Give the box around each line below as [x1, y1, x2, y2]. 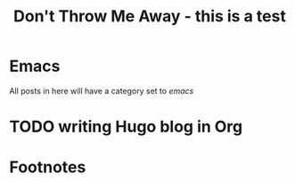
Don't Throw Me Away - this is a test [12, 6, 287, 27]
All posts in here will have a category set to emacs [9, 85, 194, 96]
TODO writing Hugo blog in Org [9, 117, 243, 137]
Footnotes [9, 157, 86, 178]
